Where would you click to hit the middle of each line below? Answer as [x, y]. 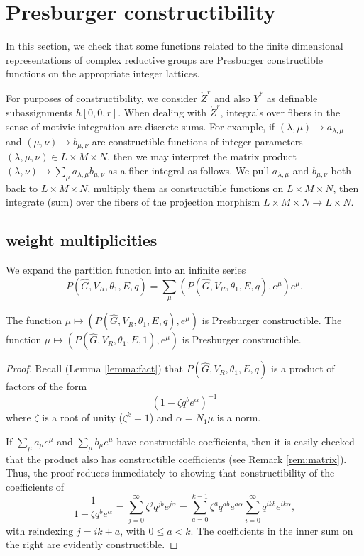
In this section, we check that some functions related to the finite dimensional [175, 46]
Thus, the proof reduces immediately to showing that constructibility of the [170, 473]
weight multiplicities [82, 240]
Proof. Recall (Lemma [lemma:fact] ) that [94, 368]
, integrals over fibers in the [280, 112]
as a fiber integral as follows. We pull [189, 171]
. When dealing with [162, 112]
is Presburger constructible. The [272, 320]
